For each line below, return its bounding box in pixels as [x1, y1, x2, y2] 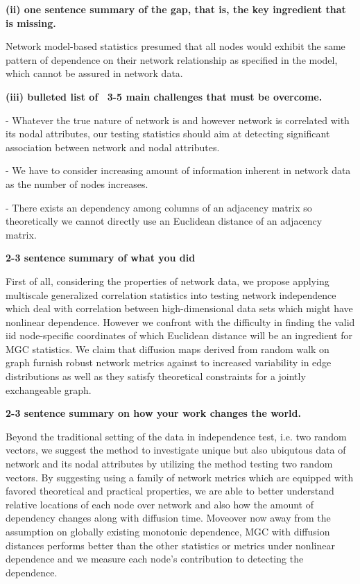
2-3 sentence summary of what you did [6, 250, 196, 265]
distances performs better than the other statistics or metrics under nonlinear [6, 538, 335, 552]
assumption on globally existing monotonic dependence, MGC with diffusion [6, 524, 330, 538]
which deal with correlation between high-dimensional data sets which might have [6, 301, 353, 316]
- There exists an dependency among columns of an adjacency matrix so [6, 200, 312, 214]
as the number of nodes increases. [6, 176, 148, 191]
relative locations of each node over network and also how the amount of [6, 497, 314, 511]
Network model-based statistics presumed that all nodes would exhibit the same [6, 39, 345, 53]
